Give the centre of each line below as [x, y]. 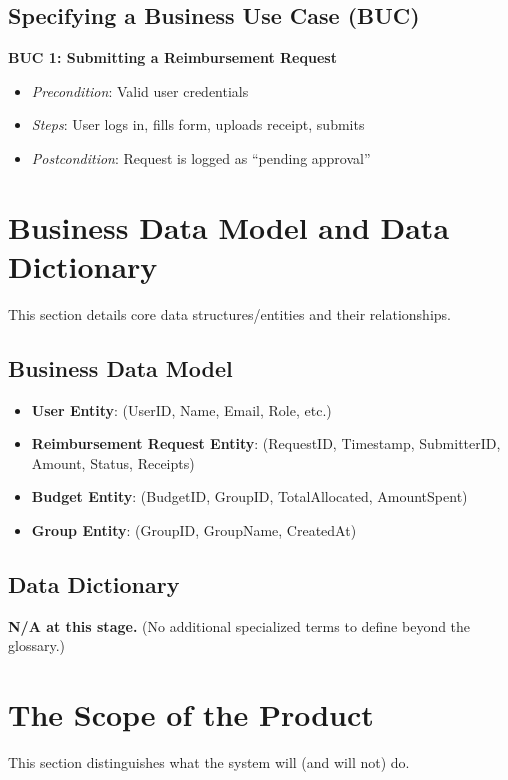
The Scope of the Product [191, 714]
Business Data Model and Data [229, 226]
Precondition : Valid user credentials [140, 90]
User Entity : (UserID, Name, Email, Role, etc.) [181, 409]
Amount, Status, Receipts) [113, 462]
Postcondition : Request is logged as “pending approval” [201, 157]
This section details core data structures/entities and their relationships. [229, 313]
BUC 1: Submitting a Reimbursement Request [172, 57]
